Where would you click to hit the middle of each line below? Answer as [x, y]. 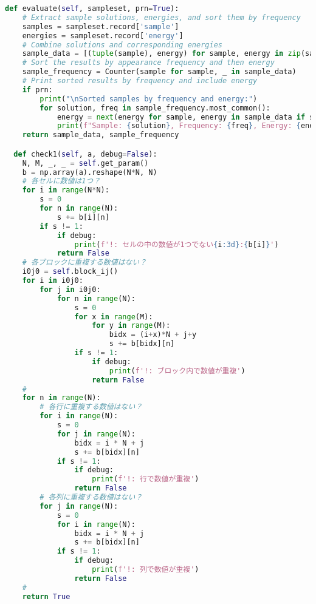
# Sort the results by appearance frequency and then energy [148, 63]
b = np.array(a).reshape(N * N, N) [90, 172]
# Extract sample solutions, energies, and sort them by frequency [161, 17]
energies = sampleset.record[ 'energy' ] [103, 36]
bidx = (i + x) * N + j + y [153, 335]
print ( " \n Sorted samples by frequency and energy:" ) [149, 99]
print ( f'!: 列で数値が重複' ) [146, 570]
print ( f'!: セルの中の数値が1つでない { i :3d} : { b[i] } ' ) [177, 244]
